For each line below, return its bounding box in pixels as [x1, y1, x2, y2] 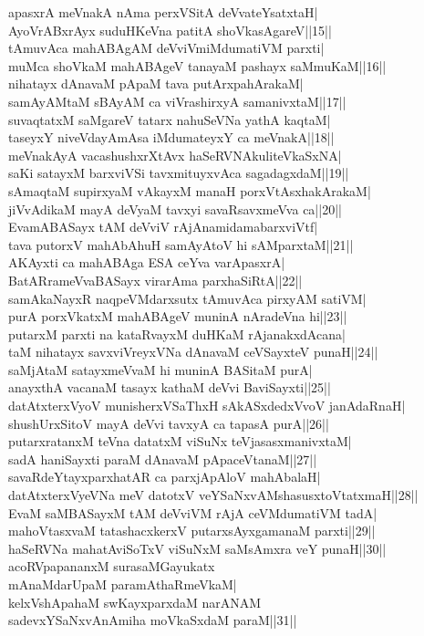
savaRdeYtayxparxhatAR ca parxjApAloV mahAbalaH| [8, 467, 321, 486]
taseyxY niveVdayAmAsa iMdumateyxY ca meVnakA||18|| [8, 128, 335, 147]
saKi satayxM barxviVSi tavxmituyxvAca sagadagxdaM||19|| [8, 163, 349, 182]
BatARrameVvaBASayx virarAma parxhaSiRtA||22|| [8, 270, 303, 289]
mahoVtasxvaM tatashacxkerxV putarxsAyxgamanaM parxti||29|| [8, 521, 376, 540]
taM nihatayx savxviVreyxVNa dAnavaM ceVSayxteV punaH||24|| [8, 342, 378, 361]
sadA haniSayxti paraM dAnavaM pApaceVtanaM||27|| [8, 449, 317, 468]
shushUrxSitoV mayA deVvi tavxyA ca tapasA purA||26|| [8, 413, 329, 433]
